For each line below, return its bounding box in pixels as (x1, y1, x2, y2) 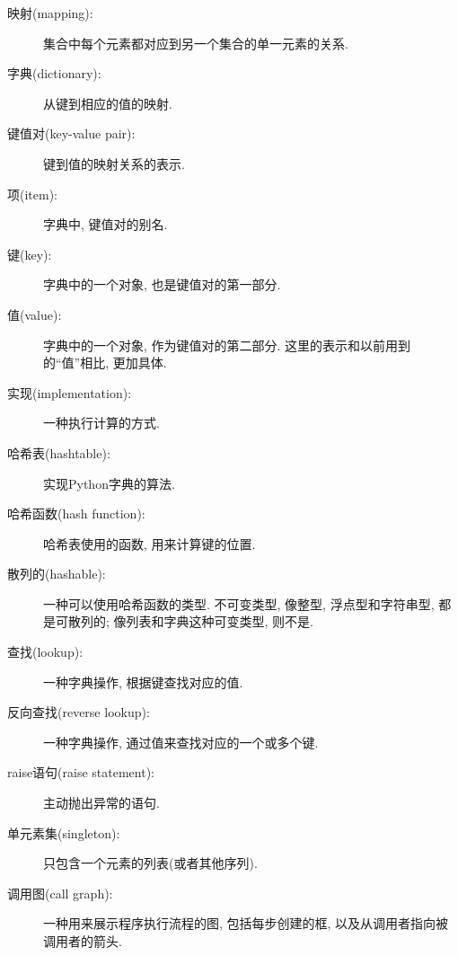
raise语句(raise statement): (7, 763, 155, 782)
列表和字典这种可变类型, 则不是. (126, 612, 313, 631)
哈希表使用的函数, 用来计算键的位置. (43, 534, 256, 553)
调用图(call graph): (7, 883, 113, 902)
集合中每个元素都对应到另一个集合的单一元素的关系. (43, 33, 348, 52)
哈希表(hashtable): (7, 443, 110, 462)
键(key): (7, 244, 52, 263)
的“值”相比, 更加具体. (43, 353, 167, 372)
